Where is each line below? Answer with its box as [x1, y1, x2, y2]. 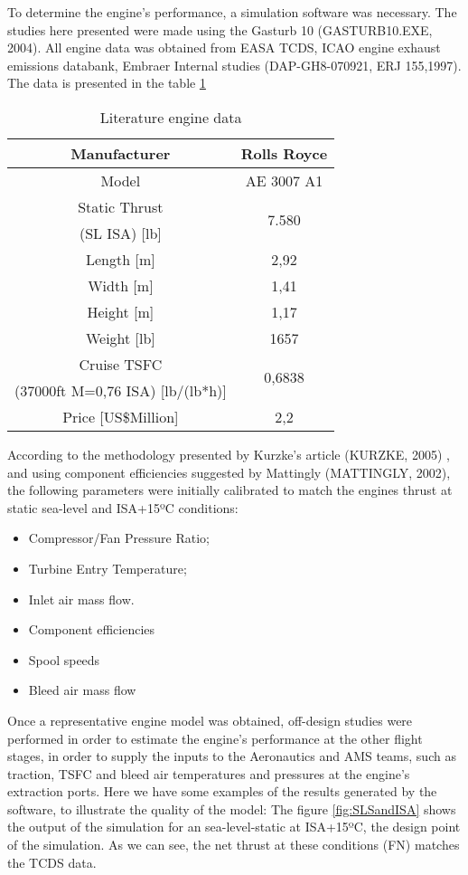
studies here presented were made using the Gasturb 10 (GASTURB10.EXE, [7, 20, 433, 39]
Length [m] [86, 248, 155, 270]
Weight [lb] [85, 327, 155, 348]
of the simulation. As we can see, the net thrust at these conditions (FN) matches [7, 835, 460, 854]
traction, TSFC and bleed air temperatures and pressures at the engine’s [7, 764, 410, 783]
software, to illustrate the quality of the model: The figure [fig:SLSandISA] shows [7, 799, 456, 818]
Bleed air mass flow [28, 680, 136, 699]
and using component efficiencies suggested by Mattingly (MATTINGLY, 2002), [7, 462, 451, 481]
